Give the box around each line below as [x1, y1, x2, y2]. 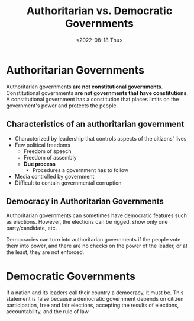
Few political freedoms [14, 141, 71, 148]
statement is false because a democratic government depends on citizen [6, 295, 184, 303]
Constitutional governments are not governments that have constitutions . [6, 89, 188, 96]
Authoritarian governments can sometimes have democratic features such [6, 212, 187, 219]
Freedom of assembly [23, 154, 77, 161]
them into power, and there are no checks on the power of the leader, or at [6, 242, 187, 250]
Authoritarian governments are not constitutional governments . [6, 83, 163, 90]
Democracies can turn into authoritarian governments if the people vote [6, 236, 181, 243]
